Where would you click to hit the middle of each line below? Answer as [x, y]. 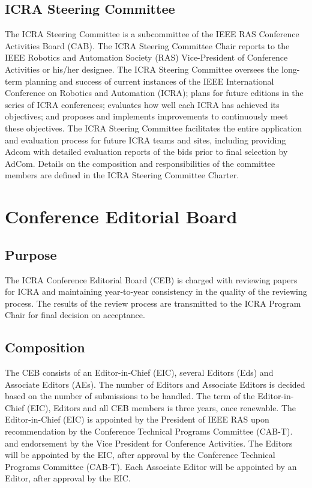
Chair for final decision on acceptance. [75, 315]
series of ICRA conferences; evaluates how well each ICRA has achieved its [142, 104]
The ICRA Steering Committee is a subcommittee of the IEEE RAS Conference [152, 34]
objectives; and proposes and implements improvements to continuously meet [147, 116]
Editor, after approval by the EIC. [68, 478]
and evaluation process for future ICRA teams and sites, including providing [145, 140]
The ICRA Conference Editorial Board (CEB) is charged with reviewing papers [151, 279]
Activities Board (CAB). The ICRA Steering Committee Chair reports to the [147, 45]
